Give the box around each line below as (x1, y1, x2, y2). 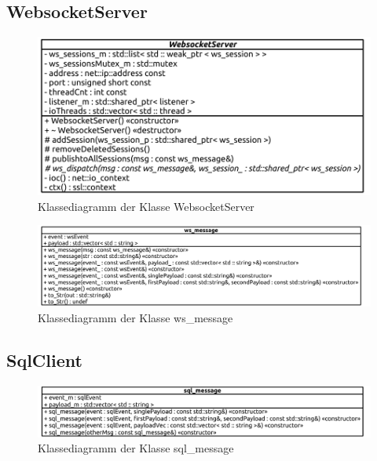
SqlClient (6, 347, 82, 372)
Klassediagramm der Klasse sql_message (38, 440, 234, 456)
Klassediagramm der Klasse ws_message (38, 309, 233, 325)
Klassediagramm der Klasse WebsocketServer (38, 198, 254, 214)
